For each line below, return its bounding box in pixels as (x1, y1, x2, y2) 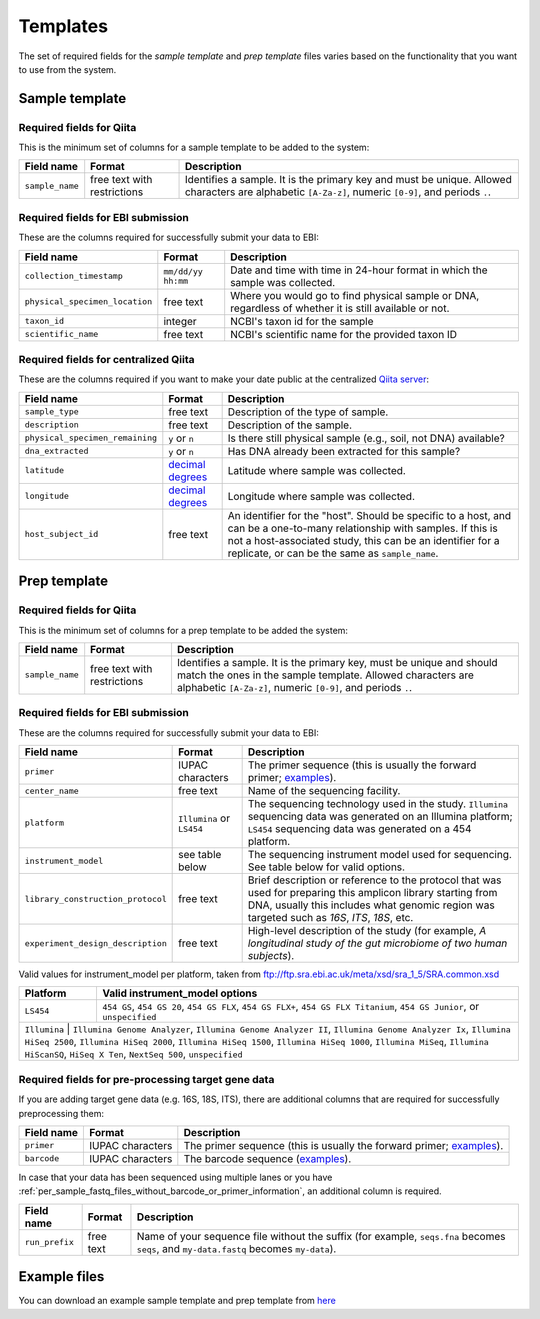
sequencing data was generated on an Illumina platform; (247, 810, 513, 824)
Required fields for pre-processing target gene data (18, 1072, 275, 1086)
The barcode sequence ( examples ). (183, 1151, 352, 1165)
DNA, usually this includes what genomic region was (247, 898, 495, 912)
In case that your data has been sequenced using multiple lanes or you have (18, 1171, 333, 1183)
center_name (24, 785, 79, 796)
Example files (18, 1268, 105, 1285)
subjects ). (247, 949, 295, 963)
